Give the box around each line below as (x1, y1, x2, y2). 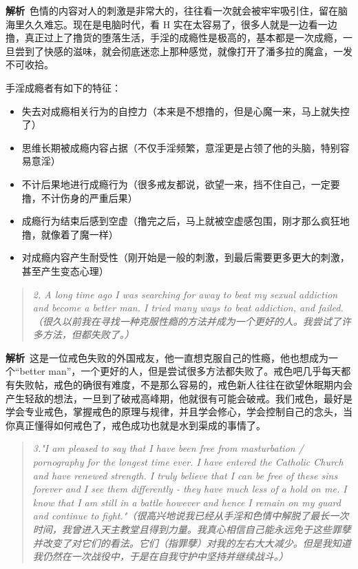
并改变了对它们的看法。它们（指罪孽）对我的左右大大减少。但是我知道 (32, 535, 351, 550)
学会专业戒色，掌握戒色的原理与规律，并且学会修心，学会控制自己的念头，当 (6, 404, 352, 419)
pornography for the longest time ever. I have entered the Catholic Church (32, 455, 344, 469)
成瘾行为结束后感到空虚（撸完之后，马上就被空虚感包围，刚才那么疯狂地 (21, 214, 350, 228)
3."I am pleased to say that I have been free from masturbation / (32, 441, 304, 455)
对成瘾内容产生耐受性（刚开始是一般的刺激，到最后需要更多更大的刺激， (21, 250, 350, 265)
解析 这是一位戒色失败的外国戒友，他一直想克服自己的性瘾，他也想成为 (6, 350, 328, 364)
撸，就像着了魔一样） (21, 227, 118, 241)
